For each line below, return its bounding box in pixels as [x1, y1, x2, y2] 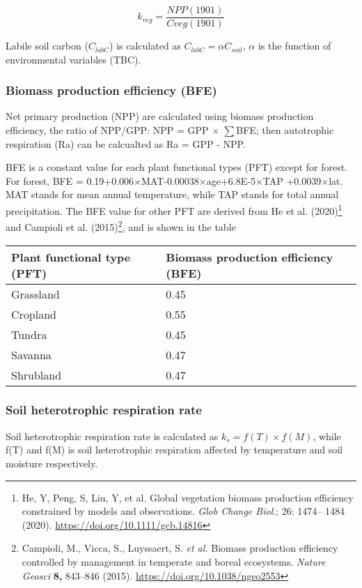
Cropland [11, 306, 56, 322]
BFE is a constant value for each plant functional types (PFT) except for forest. [6, 160, 348, 174]
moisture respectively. [6, 455, 98, 470]
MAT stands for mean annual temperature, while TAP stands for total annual [6, 187, 339, 202]
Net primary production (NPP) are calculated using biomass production [6, 109, 314, 123]
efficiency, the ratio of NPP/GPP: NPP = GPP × [6, 123, 220, 137]
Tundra [11, 326, 47, 342]
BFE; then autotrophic [236, 123, 334, 137]
